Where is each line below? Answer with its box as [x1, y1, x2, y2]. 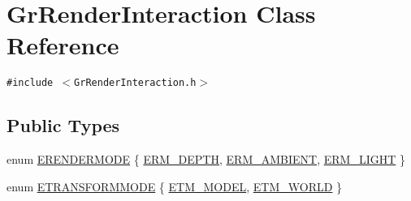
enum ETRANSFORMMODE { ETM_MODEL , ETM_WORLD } [6, 177, 343, 195]
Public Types [6, 113, 120, 138]
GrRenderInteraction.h [74, 77, 197, 89]
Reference [6, 28, 119, 62]
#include [6, 77, 54, 89]
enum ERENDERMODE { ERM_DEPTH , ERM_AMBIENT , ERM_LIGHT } [6, 151, 405, 168]
